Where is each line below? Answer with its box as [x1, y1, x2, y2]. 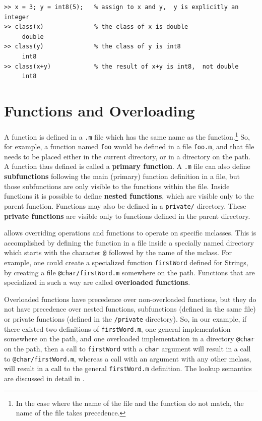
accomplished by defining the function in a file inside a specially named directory [4, 237, 254, 248]
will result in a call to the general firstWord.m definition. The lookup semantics [4, 363, 252, 374]
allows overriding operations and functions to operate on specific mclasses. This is [4, 227, 256, 238]
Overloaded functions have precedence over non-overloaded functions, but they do [4, 293, 256, 304]
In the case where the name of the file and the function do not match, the [16, 397, 244, 408]
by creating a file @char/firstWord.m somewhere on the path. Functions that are [4, 267, 255, 277]
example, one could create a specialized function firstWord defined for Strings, [4, 257, 248, 267]
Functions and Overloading [4, 100, 195, 121]
